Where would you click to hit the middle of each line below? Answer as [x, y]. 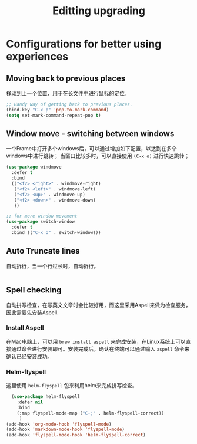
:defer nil [30, 402]
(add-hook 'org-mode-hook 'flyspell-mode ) [59, 424]
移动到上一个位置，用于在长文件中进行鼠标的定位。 [68, 93]
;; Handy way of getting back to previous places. [69, 104]
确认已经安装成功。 [29, 356]
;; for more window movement [42, 216]
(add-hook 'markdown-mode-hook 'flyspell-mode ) [66, 430]
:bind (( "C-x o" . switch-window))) [56, 233]
